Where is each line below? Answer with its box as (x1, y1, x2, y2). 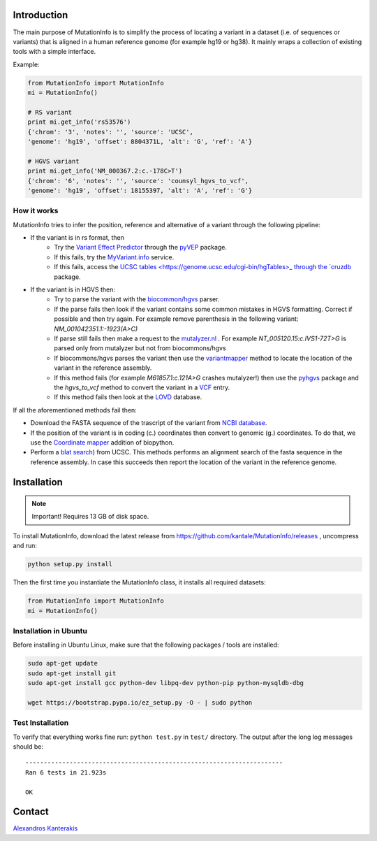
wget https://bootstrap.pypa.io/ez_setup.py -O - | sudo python (27, 698, 253, 706)
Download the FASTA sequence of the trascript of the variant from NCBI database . (30, 419, 267, 427)
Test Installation (13, 718, 69, 728)
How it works (13, 206, 59, 216)
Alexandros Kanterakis (13, 824, 78, 833)
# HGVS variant (27, 157, 80, 165)
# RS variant (27, 108, 73, 116)
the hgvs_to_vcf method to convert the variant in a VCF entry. (54, 383, 230, 391)
